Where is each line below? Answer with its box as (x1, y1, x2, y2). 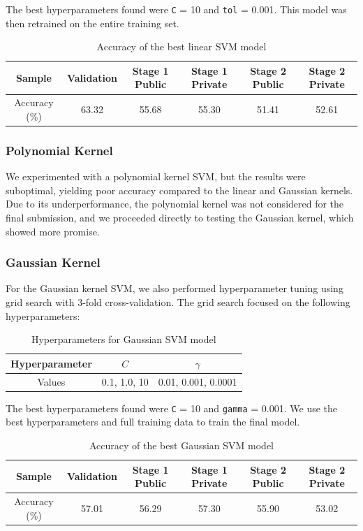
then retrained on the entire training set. (6, 15, 179, 30)
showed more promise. (6, 224, 100, 238)
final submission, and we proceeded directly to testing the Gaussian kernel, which (6, 210, 354, 224)
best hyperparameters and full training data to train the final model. (6, 414, 300, 429)
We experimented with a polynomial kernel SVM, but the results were (6, 169, 306, 184)
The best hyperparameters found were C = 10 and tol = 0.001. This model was (6, 2, 347, 16)
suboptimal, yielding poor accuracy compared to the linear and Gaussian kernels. (6, 182, 353, 197)
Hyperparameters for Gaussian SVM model (31, 332, 216, 347)
